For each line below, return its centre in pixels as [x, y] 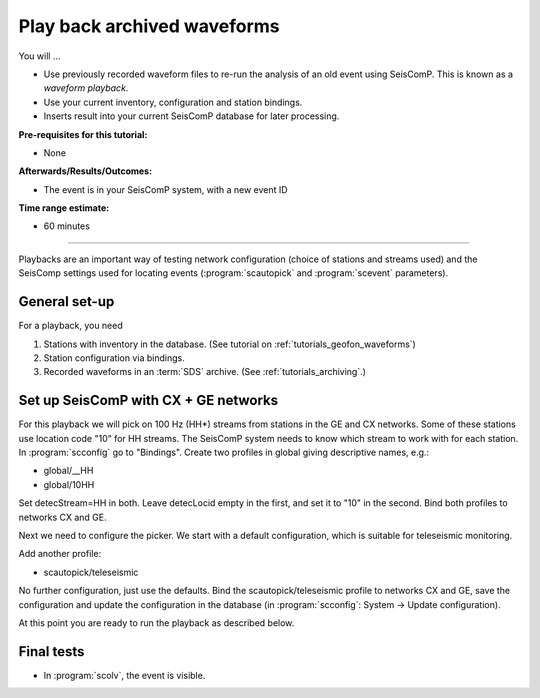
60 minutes [66, 226]
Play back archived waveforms [149, 26]
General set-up [66, 301]
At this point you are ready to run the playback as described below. [156, 622]
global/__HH [68, 471]
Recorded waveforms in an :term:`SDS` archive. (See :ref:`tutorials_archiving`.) [205, 372]
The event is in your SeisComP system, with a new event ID [166, 189]
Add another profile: [60, 554]
